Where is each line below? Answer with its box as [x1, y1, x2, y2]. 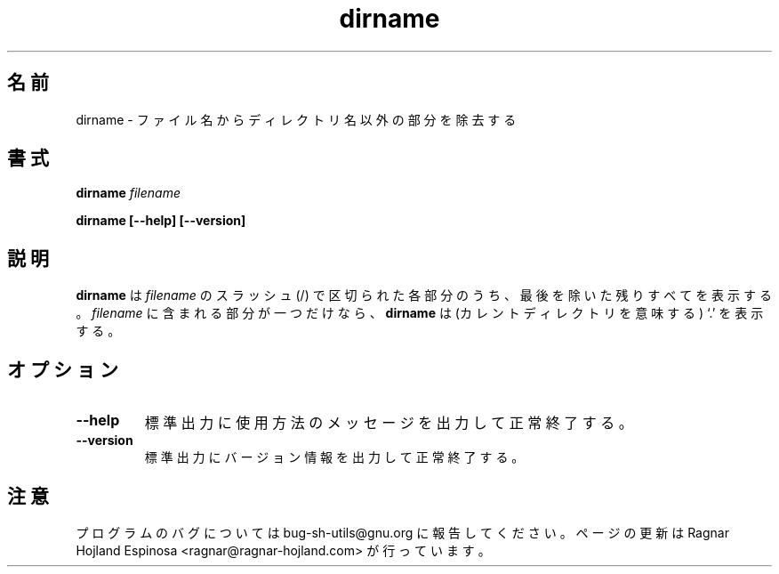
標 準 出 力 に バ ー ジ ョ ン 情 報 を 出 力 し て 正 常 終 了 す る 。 [144, 449, 525, 465]
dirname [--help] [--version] [76, 213, 246, 229]
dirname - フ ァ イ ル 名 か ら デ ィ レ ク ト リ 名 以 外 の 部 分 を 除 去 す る [76, 111, 517, 127]
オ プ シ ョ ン [7, 358, 118, 381]
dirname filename [76, 185, 181, 201]
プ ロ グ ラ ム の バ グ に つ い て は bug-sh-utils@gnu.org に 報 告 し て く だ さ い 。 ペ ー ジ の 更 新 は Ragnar [76, 524, 729, 540]
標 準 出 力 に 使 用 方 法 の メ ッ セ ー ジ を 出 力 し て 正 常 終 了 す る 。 [144, 414, 633, 433]
